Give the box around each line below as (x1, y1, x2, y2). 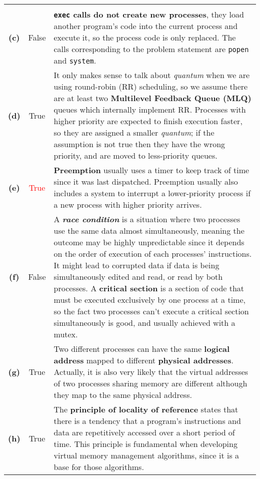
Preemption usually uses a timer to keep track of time (53, 164, 249, 176)
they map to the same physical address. (53, 389, 192, 400)
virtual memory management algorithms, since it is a (53, 449, 239, 461)
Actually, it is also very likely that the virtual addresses (53, 366, 248, 377)
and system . (53, 55, 96, 66)
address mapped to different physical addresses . (53, 354, 233, 366)
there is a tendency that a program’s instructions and (53, 415, 241, 426)
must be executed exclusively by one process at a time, (53, 294, 245, 305)
